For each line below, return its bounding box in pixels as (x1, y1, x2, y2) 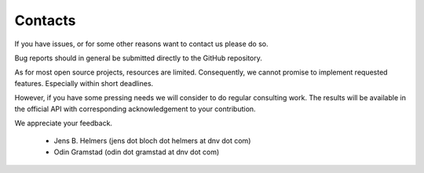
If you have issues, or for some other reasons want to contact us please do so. (14, 39, 269, 49)
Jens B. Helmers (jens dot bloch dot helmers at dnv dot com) (53, 136, 251, 146)
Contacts (14, 12, 76, 29)
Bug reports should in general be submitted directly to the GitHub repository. (14, 53, 263, 63)
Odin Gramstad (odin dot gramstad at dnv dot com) (53, 147, 220, 157)
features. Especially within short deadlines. (14, 78, 154, 88)
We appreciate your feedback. (14, 118, 113, 128)
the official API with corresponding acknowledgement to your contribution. (14, 104, 256, 114)
